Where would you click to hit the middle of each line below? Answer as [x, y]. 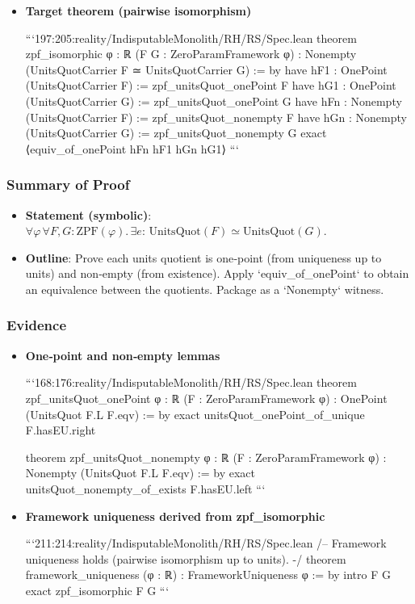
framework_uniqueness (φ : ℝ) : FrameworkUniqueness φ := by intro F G [208, 575]
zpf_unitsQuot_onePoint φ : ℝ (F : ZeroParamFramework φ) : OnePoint [206, 398]
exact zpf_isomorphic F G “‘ [97, 590]
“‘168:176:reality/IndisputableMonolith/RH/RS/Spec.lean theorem [191, 382]
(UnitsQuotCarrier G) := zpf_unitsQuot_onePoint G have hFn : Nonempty [214, 101]
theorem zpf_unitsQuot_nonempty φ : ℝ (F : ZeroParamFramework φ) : [206, 457]
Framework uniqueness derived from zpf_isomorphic [175, 516]
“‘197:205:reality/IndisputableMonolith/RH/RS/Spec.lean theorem [191, 38]
